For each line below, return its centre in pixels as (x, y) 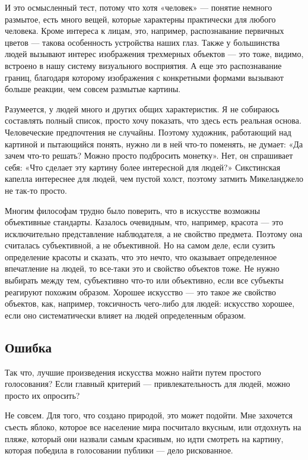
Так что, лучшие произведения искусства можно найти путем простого (133, 372)
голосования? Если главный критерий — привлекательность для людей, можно (147, 384)
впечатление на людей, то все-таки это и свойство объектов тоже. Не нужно (142, 268)
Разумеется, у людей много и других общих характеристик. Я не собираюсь (142, 108)
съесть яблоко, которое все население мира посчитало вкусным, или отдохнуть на (153, 427)
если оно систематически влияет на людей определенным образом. (126, 315)
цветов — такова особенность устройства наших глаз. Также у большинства (142, 42)
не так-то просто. (36, 190)
